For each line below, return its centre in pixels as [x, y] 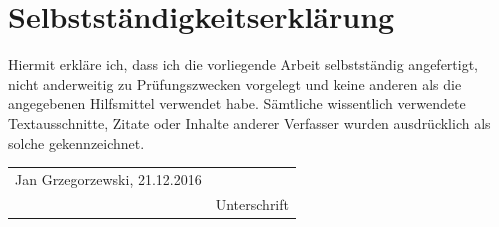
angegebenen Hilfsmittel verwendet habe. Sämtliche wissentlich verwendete [237, 103]
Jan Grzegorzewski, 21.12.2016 [108, 178]
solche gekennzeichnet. [76, 142]
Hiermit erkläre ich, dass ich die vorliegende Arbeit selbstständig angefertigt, [243, 64]
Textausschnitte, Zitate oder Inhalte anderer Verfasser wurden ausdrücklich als [249, 122]
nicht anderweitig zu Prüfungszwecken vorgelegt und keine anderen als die [235, 83]
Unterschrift [252, 203]
